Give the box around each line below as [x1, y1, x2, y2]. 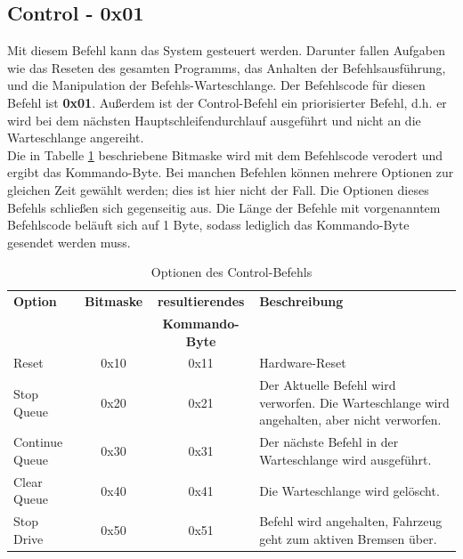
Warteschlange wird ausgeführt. [259, 450, 432, 468]
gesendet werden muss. [7, 232, 131, 251]
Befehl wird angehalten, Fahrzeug [259, 512, 443, 531]
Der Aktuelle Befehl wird [259, 376, 396, 394]
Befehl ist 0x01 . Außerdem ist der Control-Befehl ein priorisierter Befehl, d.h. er [7, 93, 447, 111]
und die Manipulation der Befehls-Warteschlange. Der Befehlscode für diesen [7, 76, 426, 94]
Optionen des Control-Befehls [150, 263, 313, 281]
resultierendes [157, 292, 245, 311]
